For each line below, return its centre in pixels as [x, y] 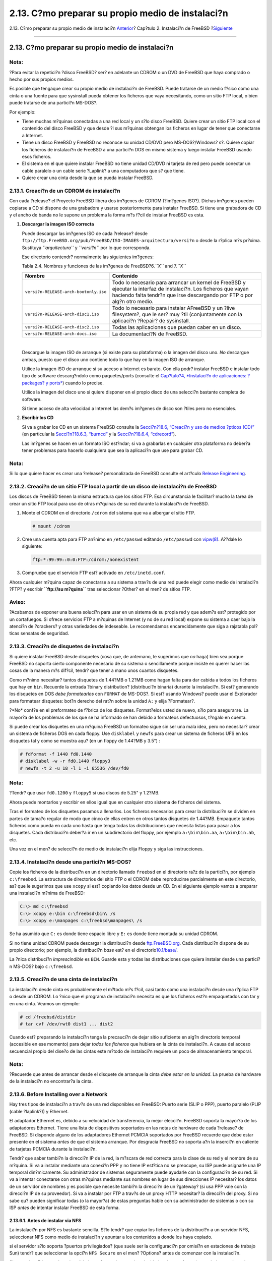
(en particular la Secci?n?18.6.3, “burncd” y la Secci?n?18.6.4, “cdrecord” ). [99, 434]
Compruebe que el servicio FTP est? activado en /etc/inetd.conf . [94, 573]
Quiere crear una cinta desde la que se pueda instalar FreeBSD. [88, 178]
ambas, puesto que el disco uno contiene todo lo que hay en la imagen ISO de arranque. [114, 359]
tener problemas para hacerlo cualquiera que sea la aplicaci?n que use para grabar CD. [113, 450]
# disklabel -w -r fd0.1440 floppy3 [65, 761]
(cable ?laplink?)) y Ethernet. [39, 1111]
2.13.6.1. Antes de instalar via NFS [45, 1220]
